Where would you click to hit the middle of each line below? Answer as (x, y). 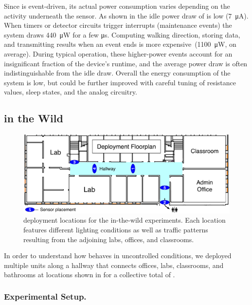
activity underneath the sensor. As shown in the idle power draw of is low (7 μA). (126, 15)
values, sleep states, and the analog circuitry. (71, 92)
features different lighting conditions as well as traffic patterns (116, 230)
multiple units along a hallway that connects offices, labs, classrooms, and (114, 265)
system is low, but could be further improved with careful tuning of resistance (120, 82)
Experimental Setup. (45, 296)
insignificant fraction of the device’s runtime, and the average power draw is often (126, 63)
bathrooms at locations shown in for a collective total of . (90, 275)
